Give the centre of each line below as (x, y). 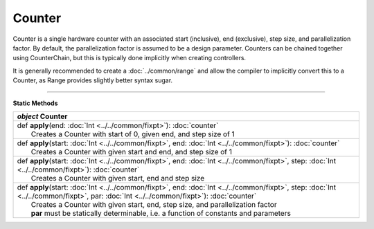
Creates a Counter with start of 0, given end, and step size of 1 (133, 134)
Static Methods (35, 103)
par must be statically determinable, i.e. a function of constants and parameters (161, 213)
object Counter (42, 116)
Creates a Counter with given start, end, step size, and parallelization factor (154, 204)
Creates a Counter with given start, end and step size (117, 178)
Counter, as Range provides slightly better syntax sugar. (93, 80)
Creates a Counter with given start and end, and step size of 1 (131, 152)
